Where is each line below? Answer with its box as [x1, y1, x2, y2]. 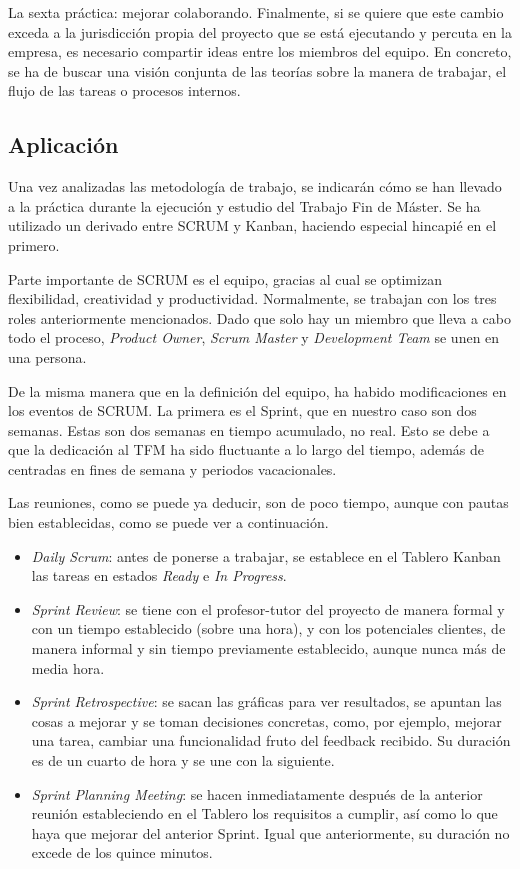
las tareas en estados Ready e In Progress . [31, 565, 287, 586]
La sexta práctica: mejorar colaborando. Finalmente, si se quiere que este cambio [8, 2, 504, 22]
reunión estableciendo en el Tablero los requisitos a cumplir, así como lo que [31, 803, 498, 824]
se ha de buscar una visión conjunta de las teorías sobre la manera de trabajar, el [8, 60, 507, 81]
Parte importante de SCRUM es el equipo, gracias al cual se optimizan [8, 268, 442, 289]
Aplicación [8, 129, 119, 160]
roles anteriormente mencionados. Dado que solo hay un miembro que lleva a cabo [8, 307, 511, 328]
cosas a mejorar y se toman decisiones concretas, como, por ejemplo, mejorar [31, 710, 502, 731]
